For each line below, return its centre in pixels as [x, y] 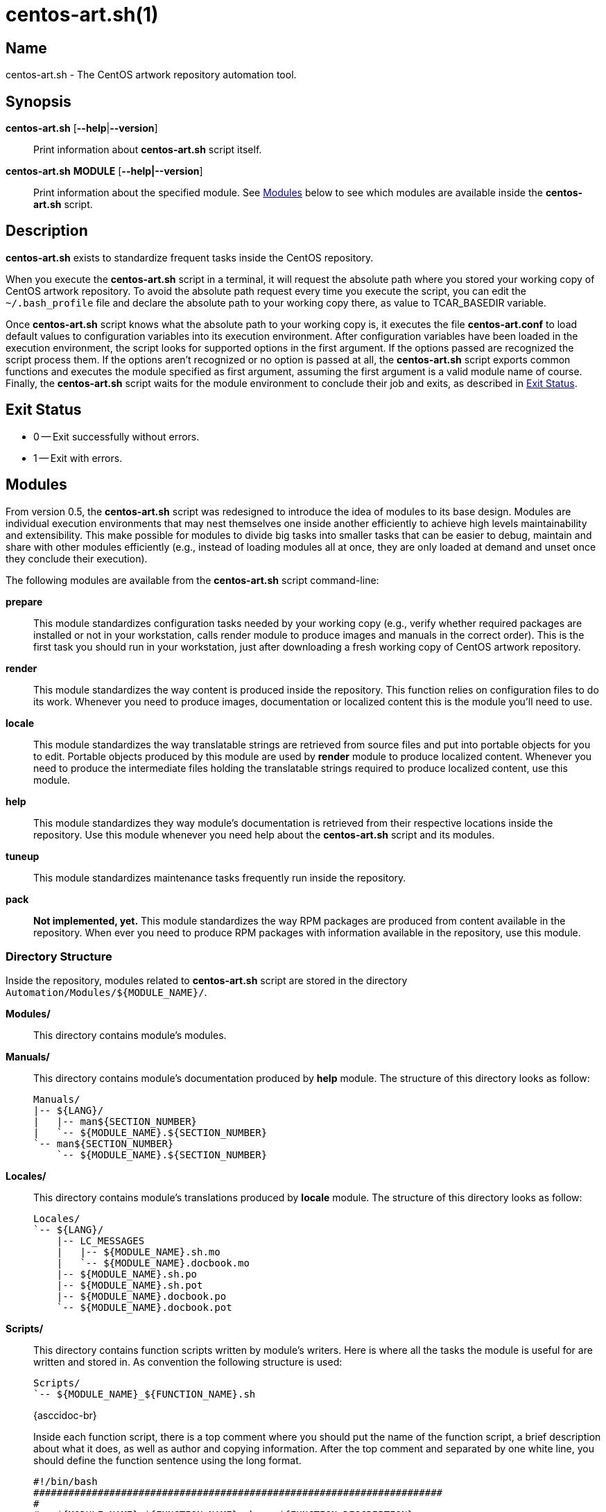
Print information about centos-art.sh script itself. [148, 150]
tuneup [23, 856]
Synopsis [38, 101]
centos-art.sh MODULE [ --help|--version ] [104, 171]
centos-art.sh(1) [82, 15]
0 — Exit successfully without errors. [116, 436]
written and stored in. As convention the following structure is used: [188, 1362]
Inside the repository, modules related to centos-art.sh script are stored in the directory [207, 981]
